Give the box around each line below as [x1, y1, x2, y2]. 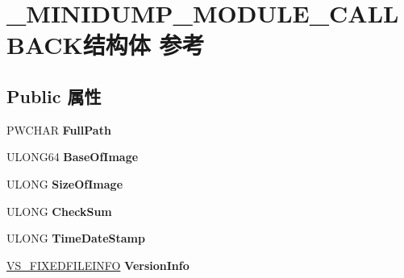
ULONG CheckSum [6, 202, 112, 219]
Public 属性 [6, 83, 102, 108]
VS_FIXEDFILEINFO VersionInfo [6, 256, 190, 273]
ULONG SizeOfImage [6, 175, 123, 192]
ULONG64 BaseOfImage [6, 148, 139, 165]
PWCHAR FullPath [6, 121, 111, 138]
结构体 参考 [82, 28, 205, 61]
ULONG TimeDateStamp [6, 230, 145, 247]
